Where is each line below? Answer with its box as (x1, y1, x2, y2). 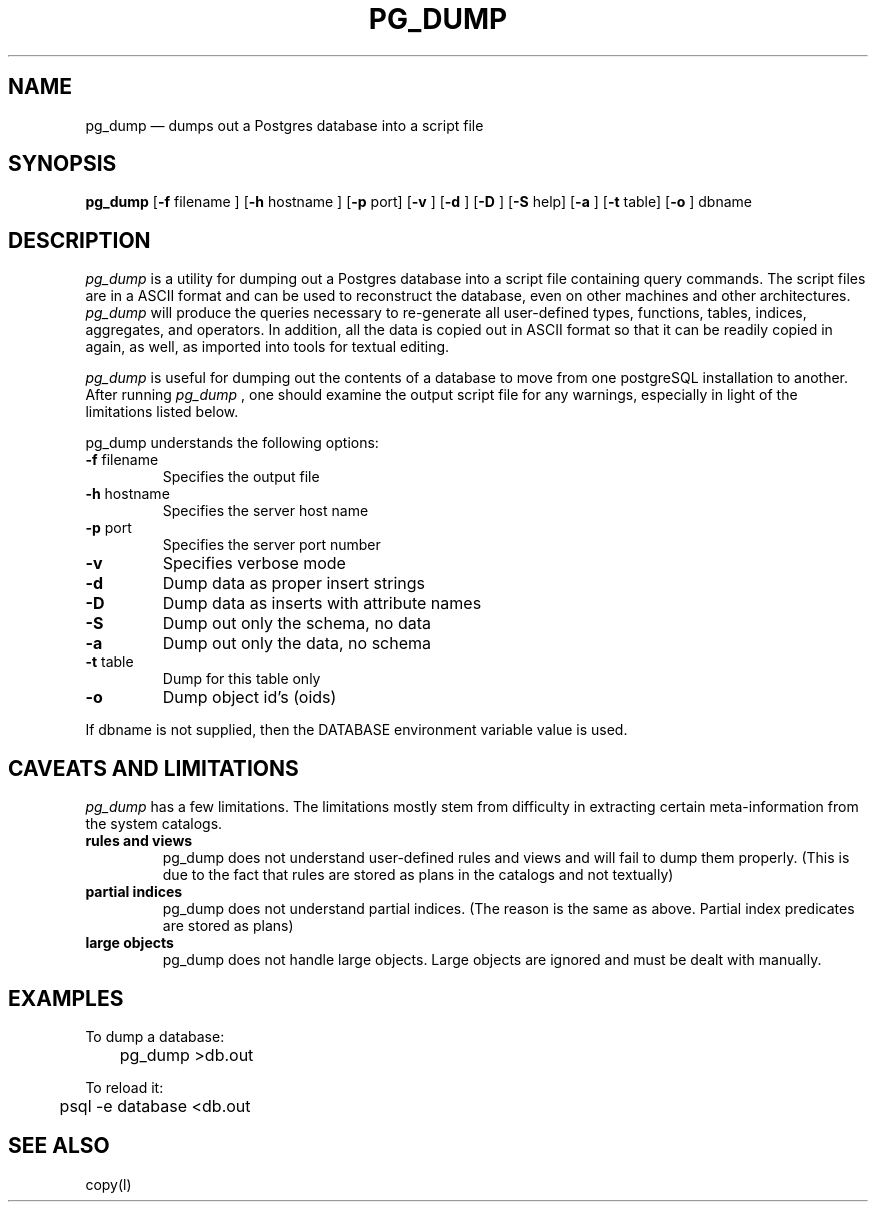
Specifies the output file (162, 468, 320, 486)
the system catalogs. (85, 815, 223, 833)
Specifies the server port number (162, 536, 381, 554)
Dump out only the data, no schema (162, 633, 432, 654)
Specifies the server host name (162, 502, 369, 520)
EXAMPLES (8, 985, 124, 1011)
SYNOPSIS (8, 151, 117, 177)
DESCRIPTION (8, 227, 151, 253)
